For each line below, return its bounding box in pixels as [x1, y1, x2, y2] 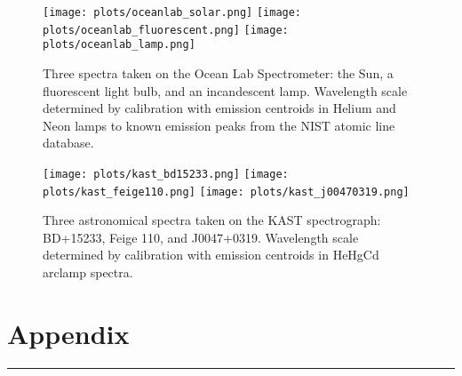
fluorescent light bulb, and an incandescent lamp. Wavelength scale [43, 81, 408, 100]
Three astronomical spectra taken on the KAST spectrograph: [43, 211, 381, 229]
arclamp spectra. [43, 263, 133, 282]
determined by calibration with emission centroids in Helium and [43, 99, 396, 117]
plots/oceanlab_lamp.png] [43, 38, 195, 52]
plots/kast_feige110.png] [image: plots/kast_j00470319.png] [43, 185, 410, 198]
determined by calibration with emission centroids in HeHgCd [43, 245, 379, 264]
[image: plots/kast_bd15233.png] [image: [43, 167, 289, 180]
